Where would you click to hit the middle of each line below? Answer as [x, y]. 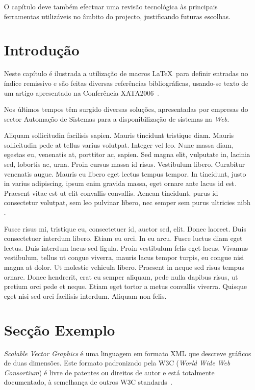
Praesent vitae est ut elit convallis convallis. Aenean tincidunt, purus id [111, 193]
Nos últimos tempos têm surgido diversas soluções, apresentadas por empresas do [126, 109]
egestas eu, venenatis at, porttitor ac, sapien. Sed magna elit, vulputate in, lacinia [127, 154]
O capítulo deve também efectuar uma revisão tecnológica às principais [111, 6]
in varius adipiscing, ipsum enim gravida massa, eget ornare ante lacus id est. [120, 183]
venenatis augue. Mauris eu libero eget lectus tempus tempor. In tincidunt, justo [125, 173]
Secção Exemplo [60, 329]
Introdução [42, 50]
